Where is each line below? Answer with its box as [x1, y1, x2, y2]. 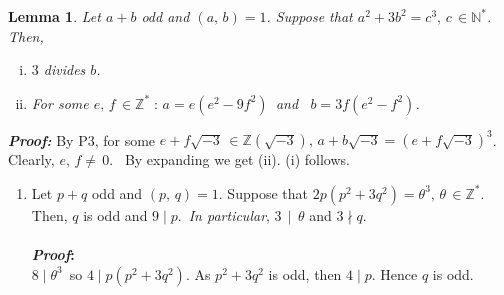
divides [43, 59, 86, 80]
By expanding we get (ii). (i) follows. [124, 149, 350, 170]
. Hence [371, 263, 418, 284]
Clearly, [8, 149, 55, 170]
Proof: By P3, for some [8, 129, 156, 150]
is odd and [83, 204, 148, 225]
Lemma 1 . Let [8, 6, 101, 26]
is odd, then [268, 263, 342, 284]
